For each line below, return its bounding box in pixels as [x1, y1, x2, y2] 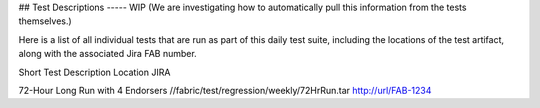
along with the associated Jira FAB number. [18, 48, 197, 60]
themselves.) [18, 15, 72, 27]
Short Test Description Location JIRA [18, 66, 171, 78]
